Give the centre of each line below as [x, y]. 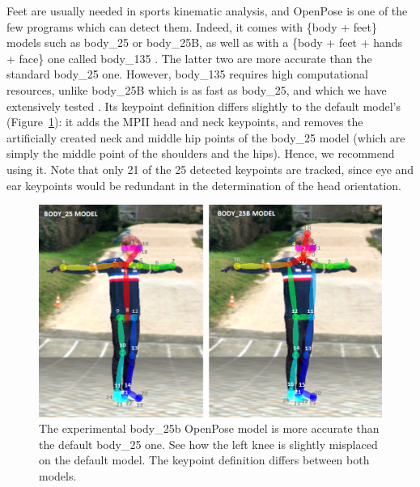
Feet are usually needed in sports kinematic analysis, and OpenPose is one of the [207, 11]
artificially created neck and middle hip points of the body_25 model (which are [206, 137]
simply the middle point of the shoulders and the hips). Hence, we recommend [201, 153]
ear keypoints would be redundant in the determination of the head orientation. [204, 185]
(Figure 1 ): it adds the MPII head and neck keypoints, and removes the [185, 122]
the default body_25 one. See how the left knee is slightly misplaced [208, 444]
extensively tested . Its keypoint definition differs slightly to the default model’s [204, 106]
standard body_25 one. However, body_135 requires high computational [187, 74]
